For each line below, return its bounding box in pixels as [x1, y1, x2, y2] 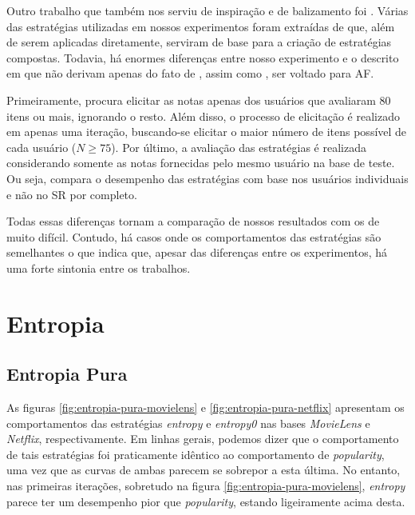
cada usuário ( [6, 138, 77, 155]
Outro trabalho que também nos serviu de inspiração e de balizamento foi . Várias [6, 2, 409, 18]
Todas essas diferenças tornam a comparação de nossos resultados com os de [6, 213, 380, 230]
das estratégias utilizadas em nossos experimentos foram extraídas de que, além [6, 18, 395, 34]
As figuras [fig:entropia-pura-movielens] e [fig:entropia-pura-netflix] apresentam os [6, 399, 405, 416]
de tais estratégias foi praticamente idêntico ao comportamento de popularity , [6, 445, 385, 462]
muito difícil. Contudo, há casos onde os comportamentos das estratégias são [6, 228, 381, 245]
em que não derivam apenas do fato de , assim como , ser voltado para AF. [6, 65, 374, 82]
